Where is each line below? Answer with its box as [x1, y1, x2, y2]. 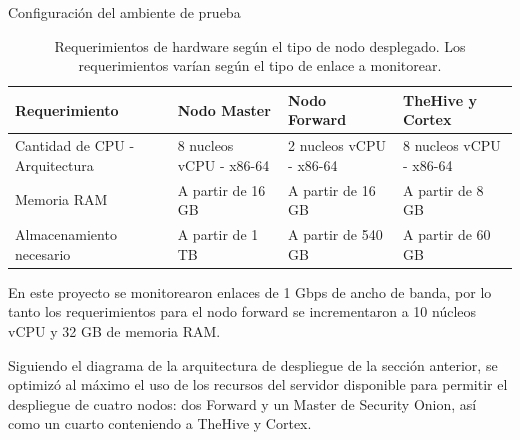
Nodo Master [177, 99, 271, 120]
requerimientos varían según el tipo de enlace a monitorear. [78, 55, 442, 76]
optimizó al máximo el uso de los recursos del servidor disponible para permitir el [8, 374, 508, 395]
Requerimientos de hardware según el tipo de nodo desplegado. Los [54, 35, 466, 56]
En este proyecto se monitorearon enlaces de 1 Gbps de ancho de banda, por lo [8, 281, 492, 302]
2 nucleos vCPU [288, 135, 386, 156]
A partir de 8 [403, 179, 484, 200]
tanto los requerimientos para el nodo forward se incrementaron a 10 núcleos [8, 301, 477, 322]
